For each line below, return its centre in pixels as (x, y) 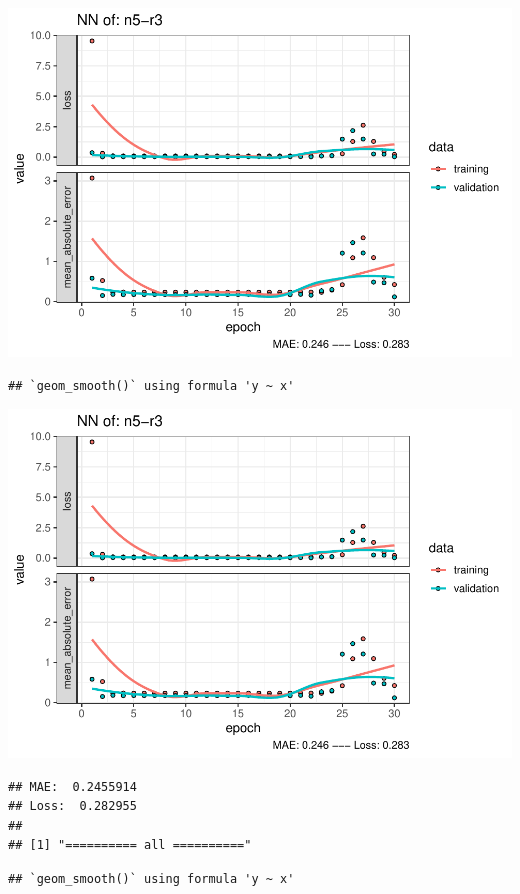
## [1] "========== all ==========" (130, 845)
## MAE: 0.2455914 (72, 786)
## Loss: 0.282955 (72, 806)
